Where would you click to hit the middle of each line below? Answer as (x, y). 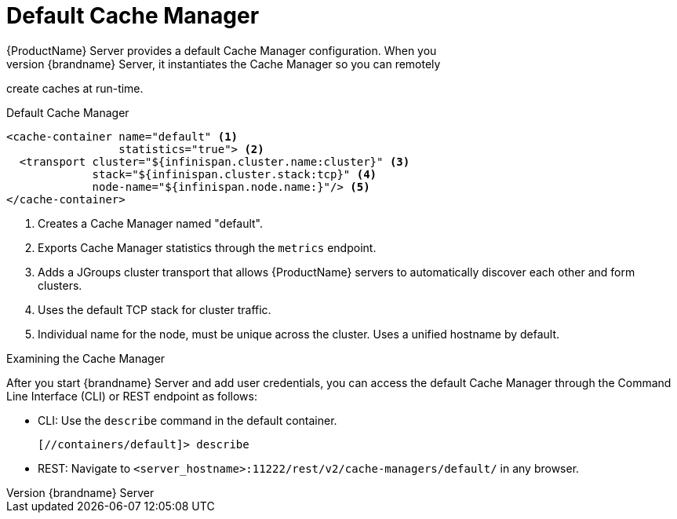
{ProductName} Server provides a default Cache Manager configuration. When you (222, 50)
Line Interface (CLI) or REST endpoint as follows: (132, 396)
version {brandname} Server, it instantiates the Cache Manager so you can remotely (224, 64)
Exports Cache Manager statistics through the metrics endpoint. (207, 247)
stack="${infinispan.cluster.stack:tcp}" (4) (235, 174)
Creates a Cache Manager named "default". (151, 223)
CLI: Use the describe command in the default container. (187, 420)
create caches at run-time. (75, 88)
